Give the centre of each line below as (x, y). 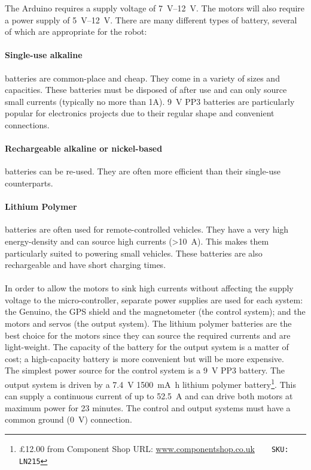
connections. (27, 124)
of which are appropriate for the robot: (76, 31)
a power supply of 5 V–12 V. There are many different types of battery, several (151, 19)
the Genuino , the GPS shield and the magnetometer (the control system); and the (155, 311)
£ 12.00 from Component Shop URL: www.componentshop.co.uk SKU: (154, 449)
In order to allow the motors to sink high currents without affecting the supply (149, 288)
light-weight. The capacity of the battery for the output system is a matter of (147, 347)
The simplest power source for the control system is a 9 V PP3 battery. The (145, 370)
